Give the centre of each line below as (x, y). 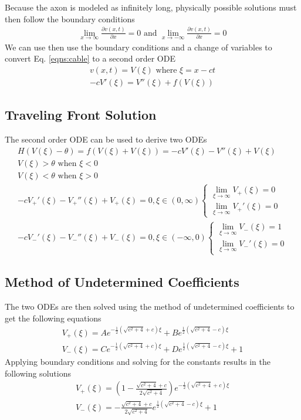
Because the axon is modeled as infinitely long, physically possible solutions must (151, 7)
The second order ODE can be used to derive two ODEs (106, 139)
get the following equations (53, 318)
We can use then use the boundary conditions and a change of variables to (138, 47)
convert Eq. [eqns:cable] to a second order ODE (90, 58)
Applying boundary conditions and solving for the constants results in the (138, 361)
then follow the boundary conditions (70, 18)
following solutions (38, 373)
